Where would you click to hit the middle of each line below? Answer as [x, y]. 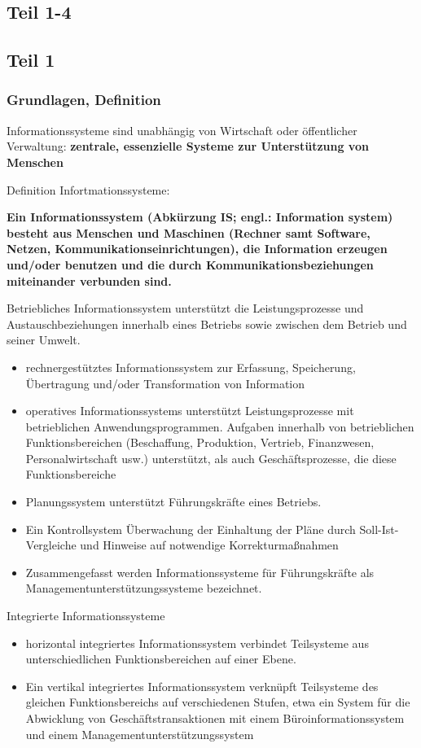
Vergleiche [51, 545]
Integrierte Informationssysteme [86, 616]
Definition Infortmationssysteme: [88, 189]
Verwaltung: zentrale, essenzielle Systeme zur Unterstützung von [188, 146]
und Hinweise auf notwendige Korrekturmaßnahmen [209, 545]
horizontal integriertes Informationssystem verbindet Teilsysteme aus [197, 643]
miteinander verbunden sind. [89, 280]
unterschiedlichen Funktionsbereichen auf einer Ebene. [161, 659]
